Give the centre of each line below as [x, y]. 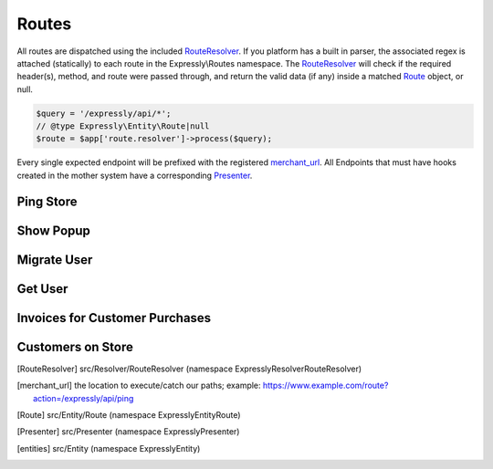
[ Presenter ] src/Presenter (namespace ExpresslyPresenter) [128, 432]
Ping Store [47, 201]
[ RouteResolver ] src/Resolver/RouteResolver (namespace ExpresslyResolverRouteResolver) [189, 369]
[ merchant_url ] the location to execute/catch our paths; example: [139, 386]
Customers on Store [75, 347]
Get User [42, 289]
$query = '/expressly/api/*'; [104, 113]
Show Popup [54, 230]
